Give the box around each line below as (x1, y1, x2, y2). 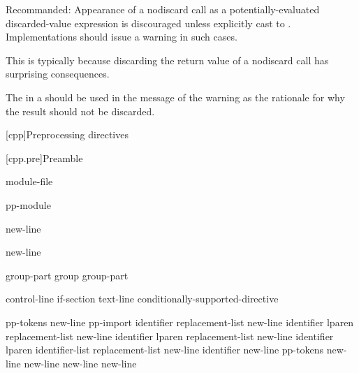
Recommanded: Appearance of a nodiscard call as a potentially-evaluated (6, 2, 320, 16)
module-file (6, 174, 53, 189)
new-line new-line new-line (24, 356, 137, 370)
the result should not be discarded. (6, 103, 155, 118)
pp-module (6, 197, 51, 212)
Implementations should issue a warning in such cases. (6, 29, 237, 44)
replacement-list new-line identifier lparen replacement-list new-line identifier (6, 328, 334, 343)
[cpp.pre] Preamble (6, 150, 83, 165)
